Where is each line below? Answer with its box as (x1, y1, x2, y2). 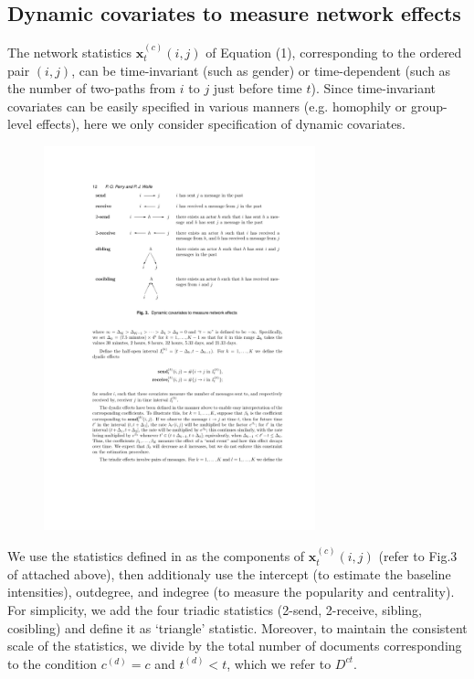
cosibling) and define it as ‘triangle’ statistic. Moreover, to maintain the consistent (7, 618, 468, 637)
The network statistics (7, 43, 132, 62)
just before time (213, 79, 302, 98)
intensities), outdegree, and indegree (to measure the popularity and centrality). (7, 582, 455, 601)
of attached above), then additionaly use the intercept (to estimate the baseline (7, 564, 451, 583)
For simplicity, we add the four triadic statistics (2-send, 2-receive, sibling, (7, 599, 422, 619)
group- (410, 96, 448, 115)
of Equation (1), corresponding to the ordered (205, 43, 462, 62)
